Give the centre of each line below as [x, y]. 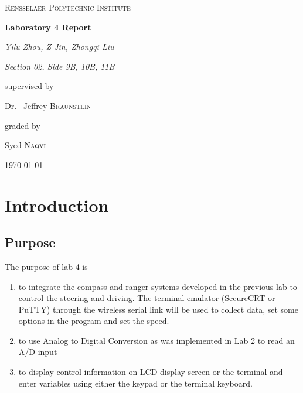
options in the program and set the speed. [94, 321]
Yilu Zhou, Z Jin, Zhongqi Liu [59, 47]
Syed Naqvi [25, 145]
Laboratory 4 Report [48, 27]
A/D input [38, 352]
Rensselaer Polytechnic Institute [68, 7]
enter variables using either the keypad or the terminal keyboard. [135, 383]
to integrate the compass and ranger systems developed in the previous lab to [158, 286]
